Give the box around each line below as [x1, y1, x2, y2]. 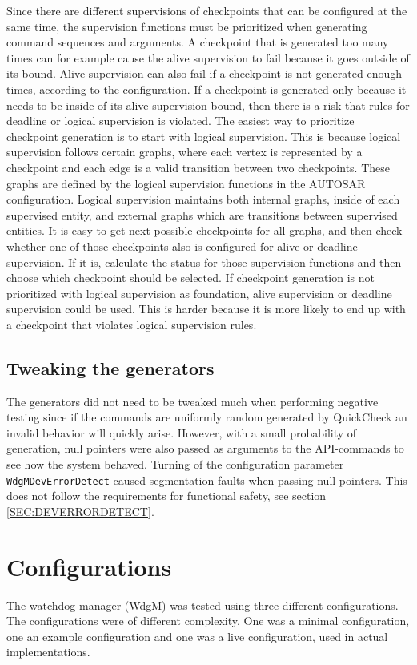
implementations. [6, 643, 90, 660]
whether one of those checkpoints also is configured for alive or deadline [6, 237, 358, 254]
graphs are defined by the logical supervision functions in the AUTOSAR [6, 175, 366, 191]
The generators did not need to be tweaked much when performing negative [6, 393, 379, 409]
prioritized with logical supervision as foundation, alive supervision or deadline [6, 284, 392, 301]
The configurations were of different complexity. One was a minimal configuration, [6, 612, 410, 629]
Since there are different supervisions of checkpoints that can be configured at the [6, 2, 407, 18]
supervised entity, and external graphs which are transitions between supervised [6, 206, 398, 223]
